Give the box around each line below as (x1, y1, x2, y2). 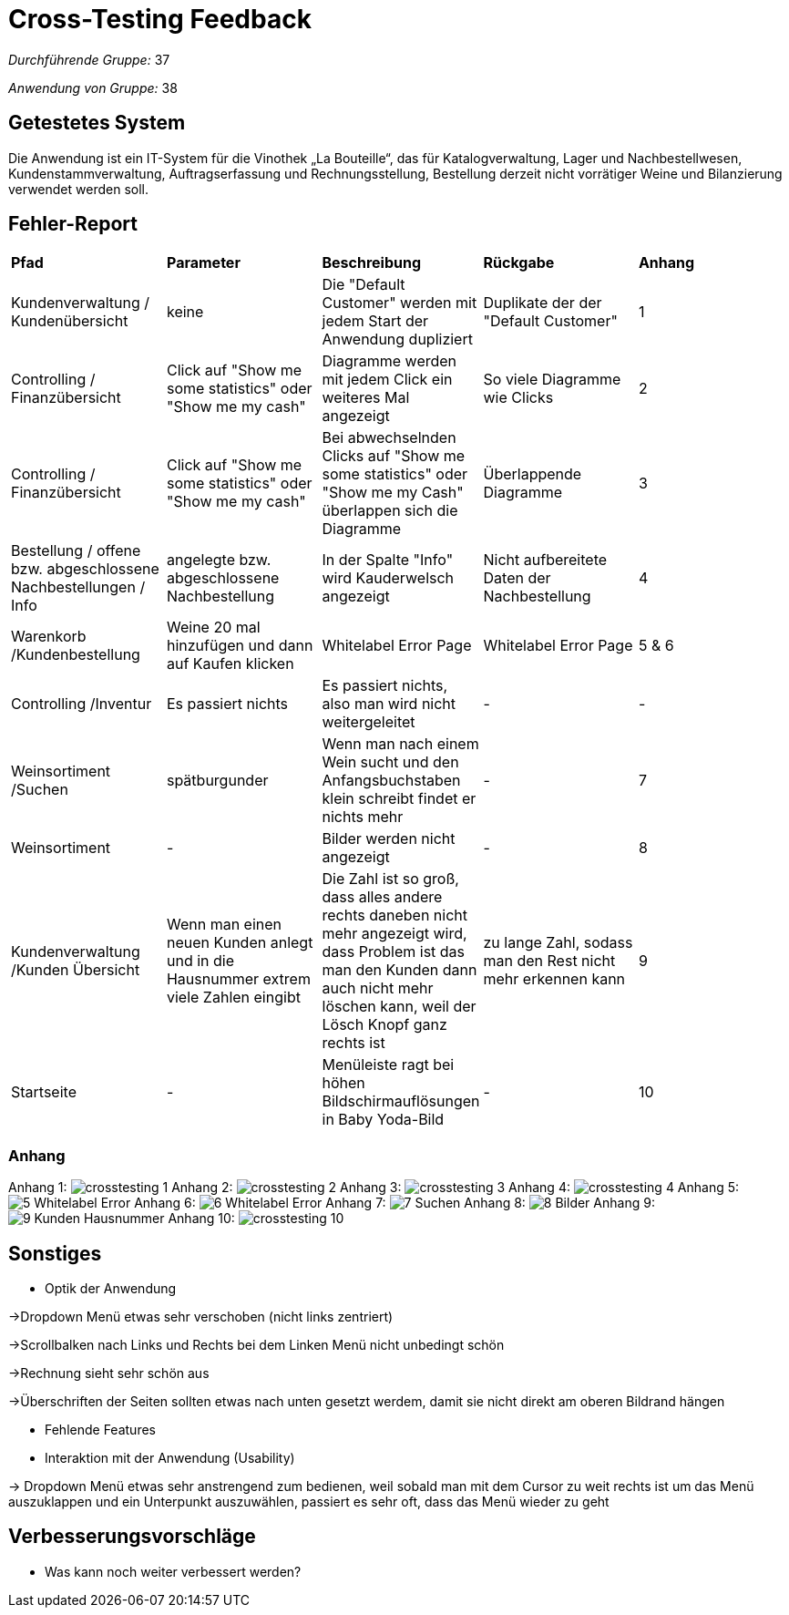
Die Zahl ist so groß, (322, 869, 459, 889)
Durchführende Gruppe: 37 (8, 51, 170, 67)
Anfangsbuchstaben (322, 771, 461, 790)
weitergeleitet (322, 713, 415, 732)
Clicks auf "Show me (322, 447, 466, 466)
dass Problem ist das (322, 942, 466, 962)
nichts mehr (322, 807, 404, 827)
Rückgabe (483, 253, 555, 273)
